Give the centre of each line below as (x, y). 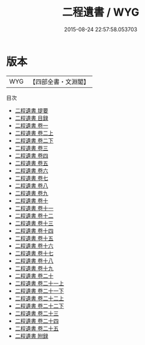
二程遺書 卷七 (31, 178)
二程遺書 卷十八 (34, 261)
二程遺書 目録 (31, 118)
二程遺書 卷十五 (34, 238)
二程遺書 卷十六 (34, 246)
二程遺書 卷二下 (34, 140)
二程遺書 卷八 (31, 185)
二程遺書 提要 (31, 110)
